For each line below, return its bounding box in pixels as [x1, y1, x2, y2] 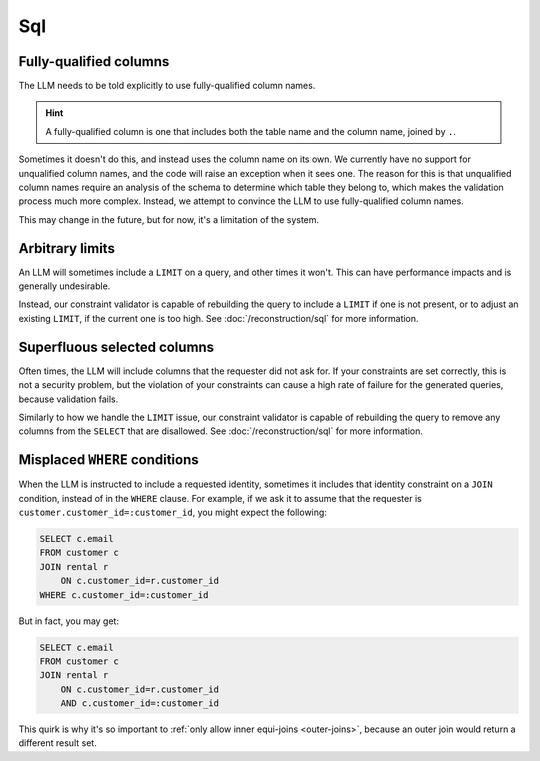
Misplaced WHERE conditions [18, 451, 199, 469]
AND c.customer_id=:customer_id [60, 698, 220, 709]
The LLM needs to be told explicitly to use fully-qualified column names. [18, 80, 316, 92]
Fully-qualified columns [18, 53, 170, 70]
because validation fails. [18, 393, 119, 405]
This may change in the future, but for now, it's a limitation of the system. [18, 213, 320, 225]
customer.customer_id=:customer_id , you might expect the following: [18, 506, 327, 519]
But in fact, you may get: [18, 615, 120, 627]
